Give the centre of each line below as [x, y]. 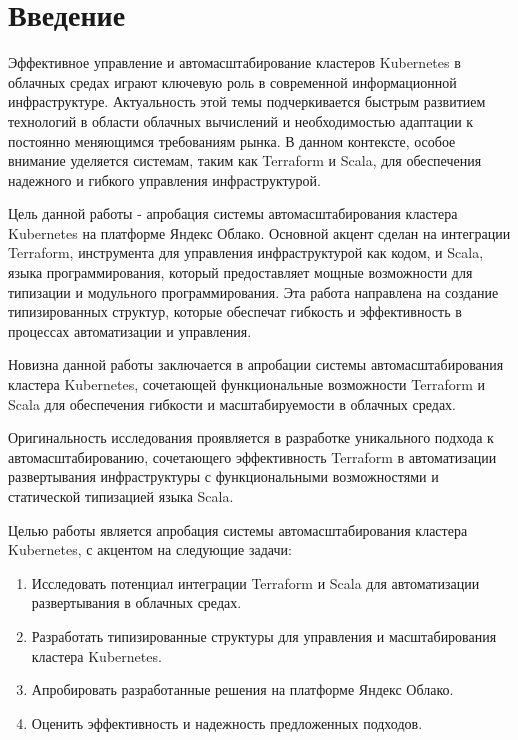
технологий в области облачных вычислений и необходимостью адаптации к [241, 120]
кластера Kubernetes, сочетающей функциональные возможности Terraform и [246, 384]
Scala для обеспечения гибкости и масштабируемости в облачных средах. [232, 403]
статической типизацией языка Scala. [121, 496]
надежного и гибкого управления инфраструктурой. [164, 179]
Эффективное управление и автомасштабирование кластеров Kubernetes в [234, 62]
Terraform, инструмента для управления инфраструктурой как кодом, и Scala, [246, 252]
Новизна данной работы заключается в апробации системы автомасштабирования [256, 364]
